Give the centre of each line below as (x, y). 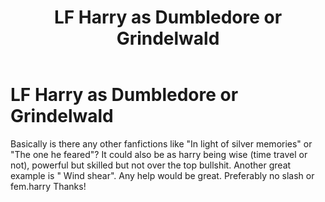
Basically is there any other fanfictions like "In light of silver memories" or (161, 143)
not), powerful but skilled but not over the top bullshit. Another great (151, 165)
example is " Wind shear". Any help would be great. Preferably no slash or (162, 175)
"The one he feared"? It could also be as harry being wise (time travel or (159, 154)
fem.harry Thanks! (48, 186)
